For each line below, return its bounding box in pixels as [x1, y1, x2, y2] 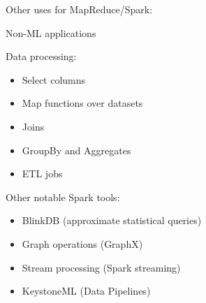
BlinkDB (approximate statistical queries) [22, 213, 202, 228]
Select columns [22, 72, 86, 87]
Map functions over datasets [22, 96, 143, 110]
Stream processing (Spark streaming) [22, 260, 181, 274]
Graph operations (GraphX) [22, 236, 143, 251]
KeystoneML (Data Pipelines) [22, 283, 151, 298]
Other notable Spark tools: [6, 189, 120, 204]
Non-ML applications [6, 25, 96, 40]
